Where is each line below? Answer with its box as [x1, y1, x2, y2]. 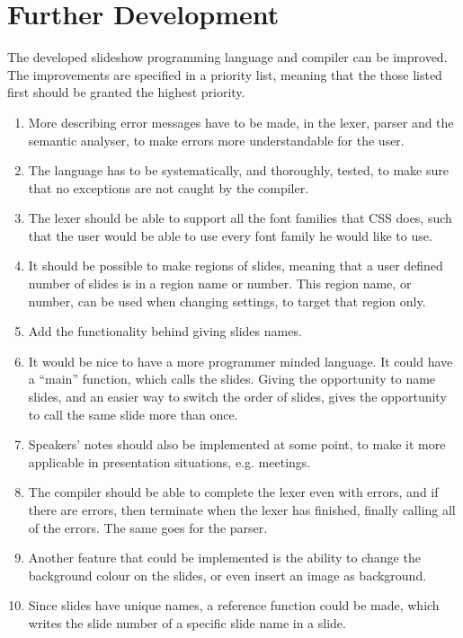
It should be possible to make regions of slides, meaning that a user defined [28, 256, 443, 275]
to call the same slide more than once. [28, 404, 238, 423]
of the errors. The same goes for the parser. [28, 518, 268, 536]
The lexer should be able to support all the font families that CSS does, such [28, 208, 452, 227]
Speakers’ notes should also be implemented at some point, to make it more [28, 435, 446, 454]
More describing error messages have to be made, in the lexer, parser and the [28, 112, 454, 131]
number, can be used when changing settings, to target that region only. [28, 291, 426, 310]
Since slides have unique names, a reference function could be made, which [28, 596, 440, 615]
